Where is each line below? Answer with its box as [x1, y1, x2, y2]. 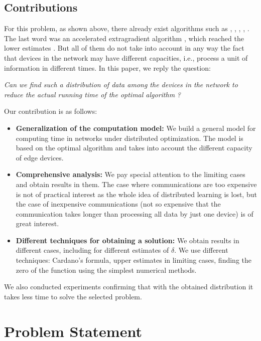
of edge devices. [16, 152, 64, 162]
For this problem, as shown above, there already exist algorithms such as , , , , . [4, 23, 249, 34]
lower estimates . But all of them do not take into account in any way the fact [4, 43, 244, 53]
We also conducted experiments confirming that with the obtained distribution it [4, 281, 253, 292]
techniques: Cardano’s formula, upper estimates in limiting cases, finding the [16, 255, 252, 265]
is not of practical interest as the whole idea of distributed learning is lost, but [16, 189, 257, 199]
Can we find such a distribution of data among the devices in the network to [4, 79, 238, 90]
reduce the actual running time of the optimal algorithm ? [4, 89, 181, 99]
